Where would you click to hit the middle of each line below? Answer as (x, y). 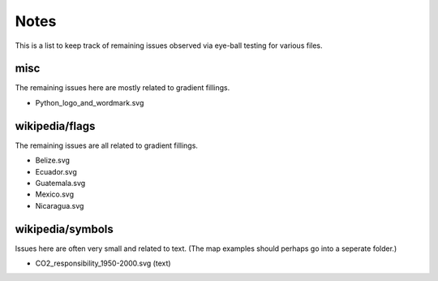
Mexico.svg (55, 194)
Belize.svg (53, 160)
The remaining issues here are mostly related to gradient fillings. (122, 88)
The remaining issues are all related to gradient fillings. (107, 145)
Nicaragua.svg (60, 205)
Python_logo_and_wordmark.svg (90, 102)
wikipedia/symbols (64, 229)
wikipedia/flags (55, 126)
